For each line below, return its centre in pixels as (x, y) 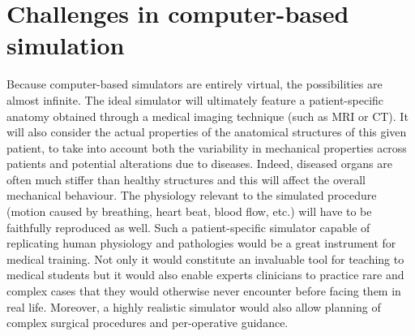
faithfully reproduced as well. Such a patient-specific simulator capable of (188, 227)
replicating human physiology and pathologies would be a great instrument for (201, 243)
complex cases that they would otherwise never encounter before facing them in (204, 291)
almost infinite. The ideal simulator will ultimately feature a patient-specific (195, 99)
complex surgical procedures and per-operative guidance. (148, 323)
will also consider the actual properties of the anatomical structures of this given (207, 132)
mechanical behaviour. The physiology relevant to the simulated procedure (192, 195)
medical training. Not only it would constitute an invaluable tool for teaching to (205, 258)
